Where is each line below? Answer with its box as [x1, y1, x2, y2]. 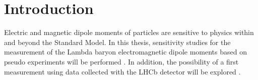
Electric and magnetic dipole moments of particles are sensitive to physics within [4, 27, 254, 37]
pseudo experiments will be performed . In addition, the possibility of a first [4, 56, 239, 66]
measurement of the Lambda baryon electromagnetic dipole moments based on [4, 46, 247, 57]
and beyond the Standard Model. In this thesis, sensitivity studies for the [4, 36, 231, 47]
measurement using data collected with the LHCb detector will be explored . [4, 66, 241, 76]
